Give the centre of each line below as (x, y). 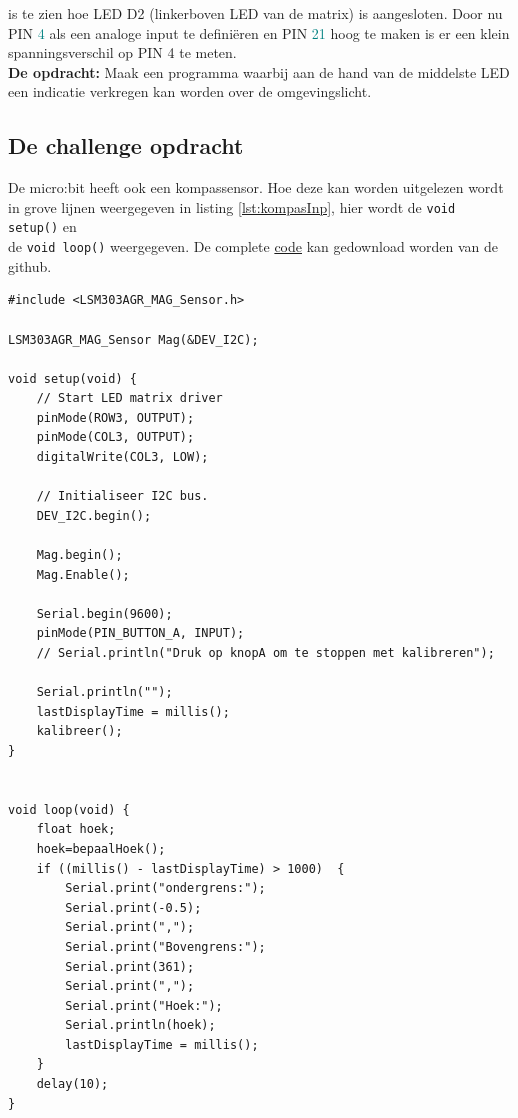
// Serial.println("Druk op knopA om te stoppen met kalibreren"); (265, 653)
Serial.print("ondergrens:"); (165, 888)
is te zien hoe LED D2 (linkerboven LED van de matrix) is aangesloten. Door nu (255, 13)
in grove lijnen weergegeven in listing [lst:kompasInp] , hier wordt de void (232, 206)
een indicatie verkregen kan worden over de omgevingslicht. (190, 91)
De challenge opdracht (126, 145)
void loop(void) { (69, 809)
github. (30, 265)
